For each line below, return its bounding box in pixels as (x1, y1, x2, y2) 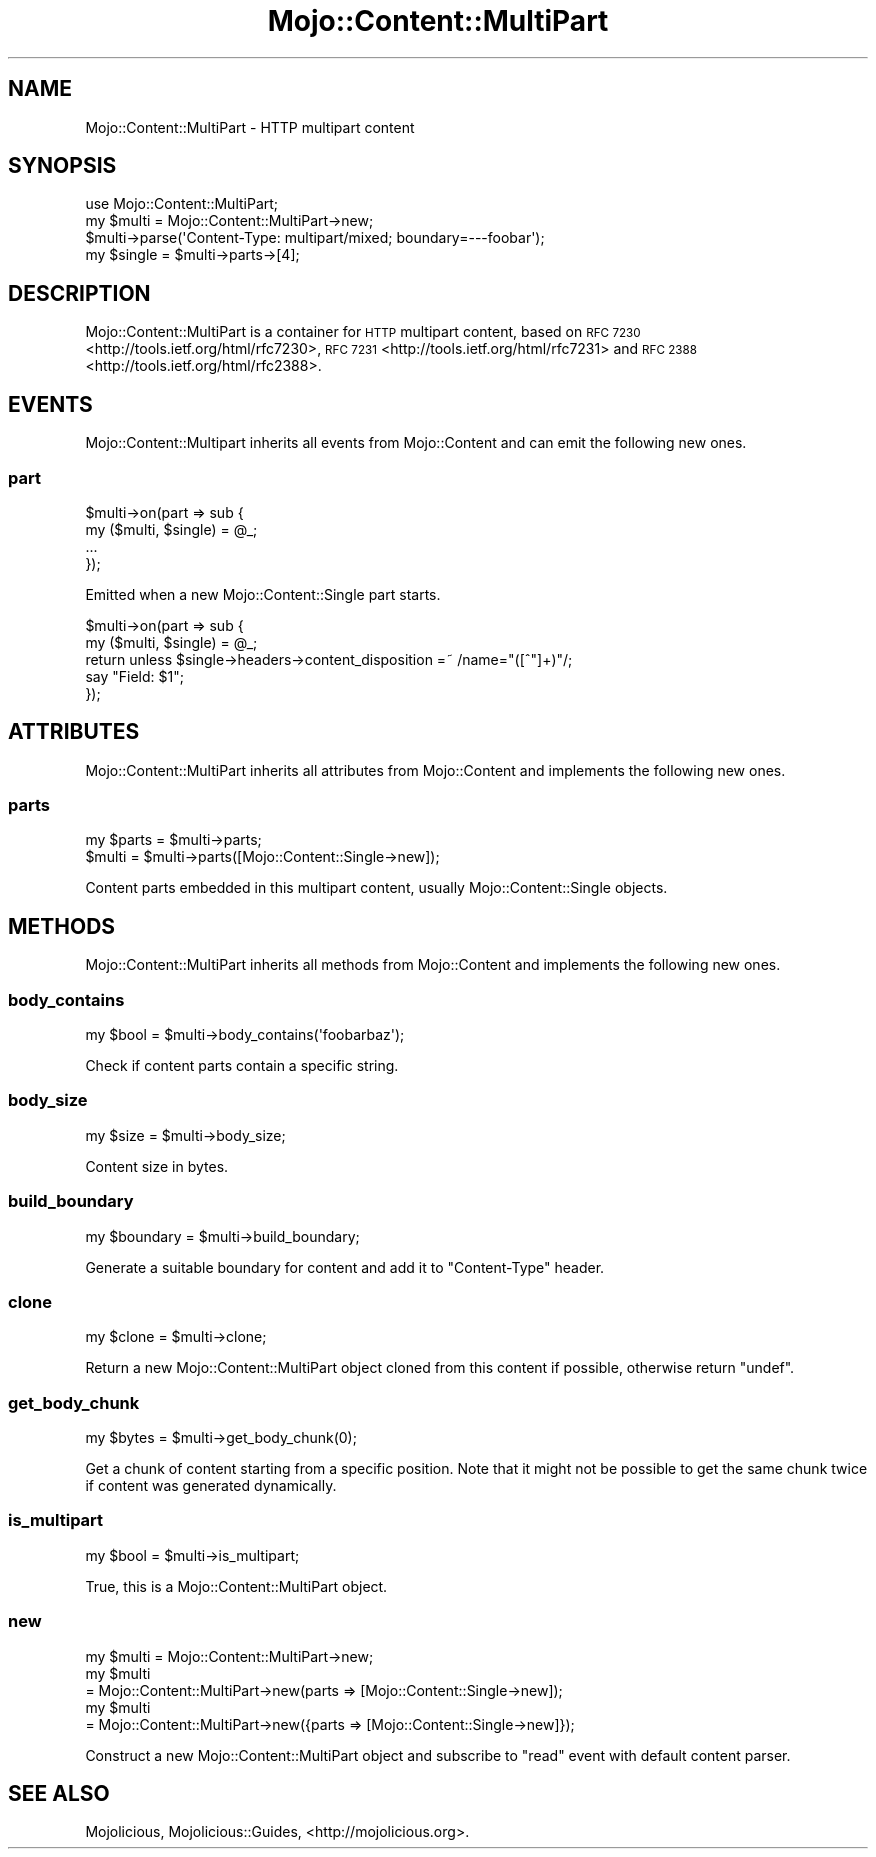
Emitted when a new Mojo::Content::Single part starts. (85, 585, 441, 603)
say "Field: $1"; (85, 667, 184, 685)
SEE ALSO (8, 1780, 110, 1806)
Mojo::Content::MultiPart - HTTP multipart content (85, 118, 415, 136)
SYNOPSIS (8, 153, 117, 179)
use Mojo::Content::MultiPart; (85, 195, 279, 213)
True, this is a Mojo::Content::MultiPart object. (85, 1577, 388, 1595)
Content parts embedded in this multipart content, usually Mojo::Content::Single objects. (85, 879, 668, 897)
